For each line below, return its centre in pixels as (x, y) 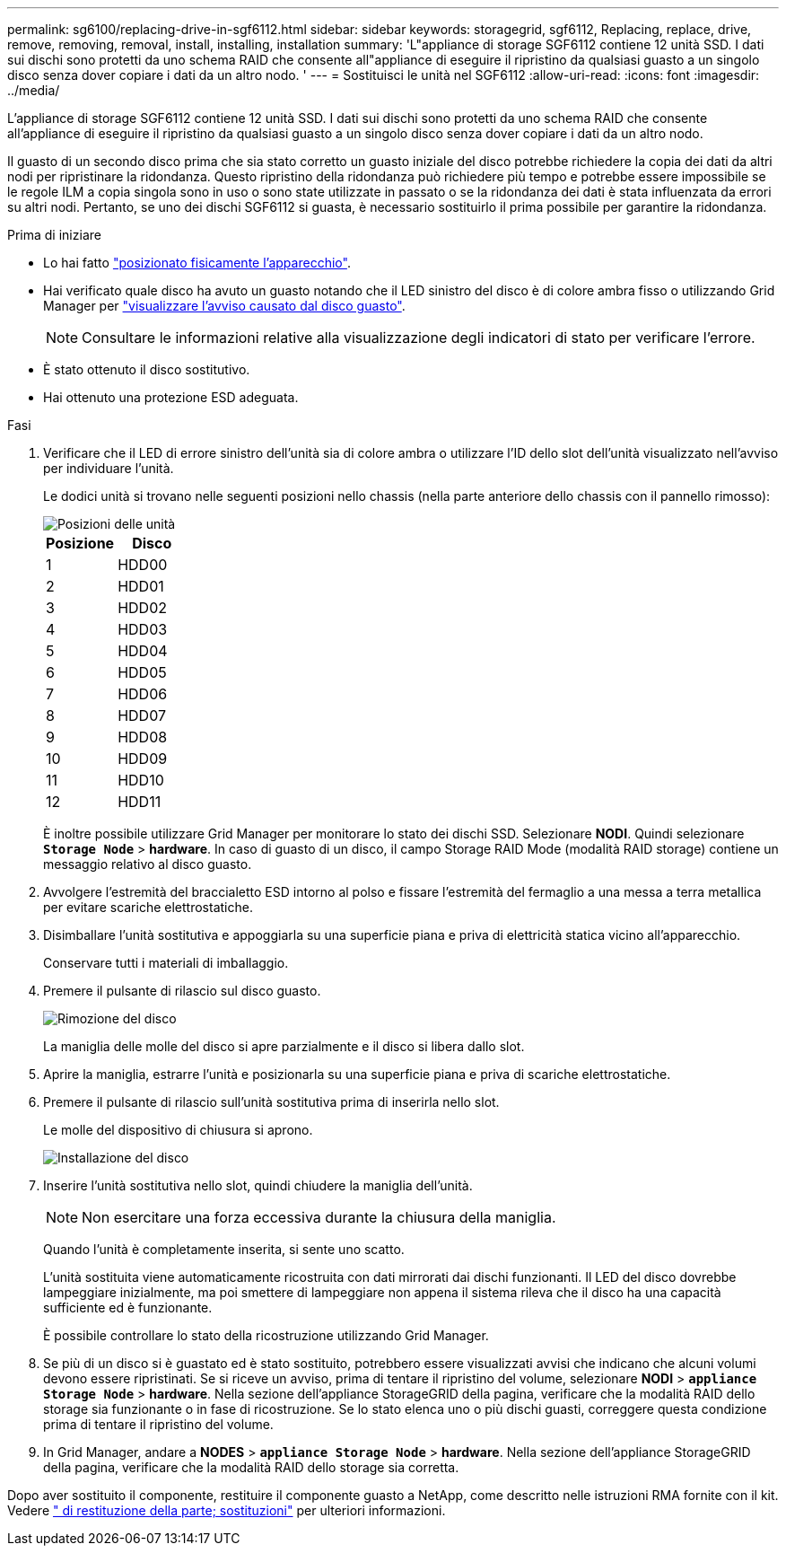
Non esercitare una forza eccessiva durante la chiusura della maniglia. (319, 1217)
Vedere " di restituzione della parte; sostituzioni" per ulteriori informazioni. (227, 1510)
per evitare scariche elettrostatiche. (148, 907)
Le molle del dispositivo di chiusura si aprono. (178, 1130)
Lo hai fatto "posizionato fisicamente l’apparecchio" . (197, 263)
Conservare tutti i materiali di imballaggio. (166, 963)
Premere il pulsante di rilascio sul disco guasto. (182, 991)
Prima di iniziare (54, 235)
